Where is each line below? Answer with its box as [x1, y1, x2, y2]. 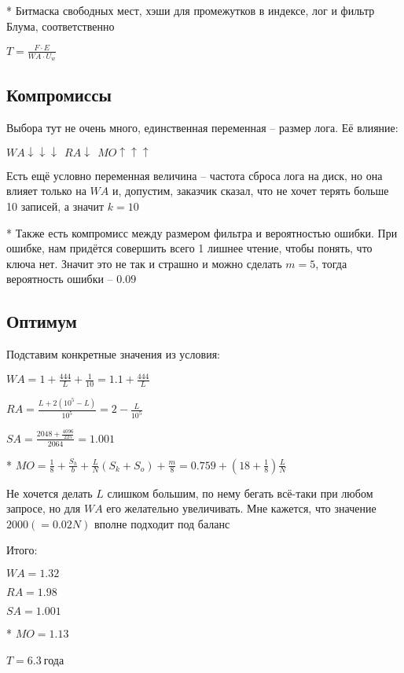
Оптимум [6, 309, 77, 333]
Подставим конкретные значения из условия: [6, 346, 220, 362]
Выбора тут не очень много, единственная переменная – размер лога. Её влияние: [6, 120, 398, 136]
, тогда [315, 255, 347, 271]
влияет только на [6, 182, 86, 199]
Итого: [6, 542, 38, 558]
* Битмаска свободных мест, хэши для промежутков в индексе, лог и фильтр [6, 2, 375, 18]
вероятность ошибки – [6, 270, 113, 287]
